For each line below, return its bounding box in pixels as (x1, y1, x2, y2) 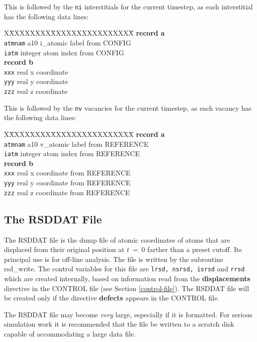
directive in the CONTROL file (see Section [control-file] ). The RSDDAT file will (4, 283, 249, 293)
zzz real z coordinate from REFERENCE (4, 187, 130, 197)
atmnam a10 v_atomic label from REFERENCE (4, 138, 149, 149)
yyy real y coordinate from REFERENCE (4, 177, 130, 188)
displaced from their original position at (4, 244, 125, 255)
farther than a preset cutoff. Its (147, 244, 242, 255)
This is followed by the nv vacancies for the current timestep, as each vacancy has (4, 102, 252, 113)
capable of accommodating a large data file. (4, 329, 136, 339)
